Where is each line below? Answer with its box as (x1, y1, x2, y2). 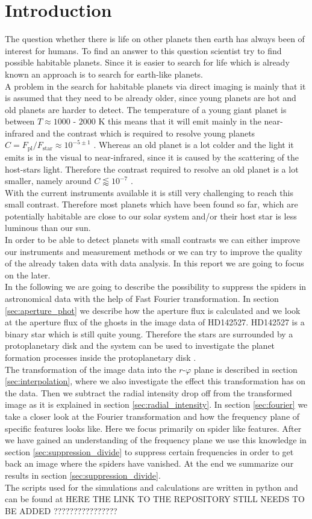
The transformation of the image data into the (5, 363, 176, 375)
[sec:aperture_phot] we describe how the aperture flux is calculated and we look (5, 304, 301, 316)
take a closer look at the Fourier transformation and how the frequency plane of (5, 410, 300, 422)
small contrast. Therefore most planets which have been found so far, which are (5, 198, 298, 210)
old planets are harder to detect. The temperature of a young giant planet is (5, 103, 287, 115)
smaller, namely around (5, 174, 92, 187)
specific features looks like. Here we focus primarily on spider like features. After (5, 422, 302, 434)
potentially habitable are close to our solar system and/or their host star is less (5, 209, 297, 222)
